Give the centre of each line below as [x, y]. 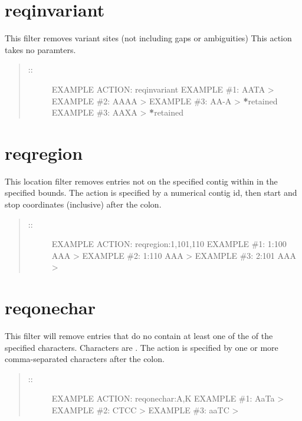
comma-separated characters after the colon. [85, 359]
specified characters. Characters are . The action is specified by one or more [142, 347]
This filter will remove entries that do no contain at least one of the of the [139, 336]
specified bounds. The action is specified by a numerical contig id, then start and [151, 193]
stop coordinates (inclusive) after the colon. [83, 204]
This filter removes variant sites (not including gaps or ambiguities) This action [148, 38]
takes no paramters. [40, 49]
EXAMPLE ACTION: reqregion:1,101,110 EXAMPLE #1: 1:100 [169, 244]
